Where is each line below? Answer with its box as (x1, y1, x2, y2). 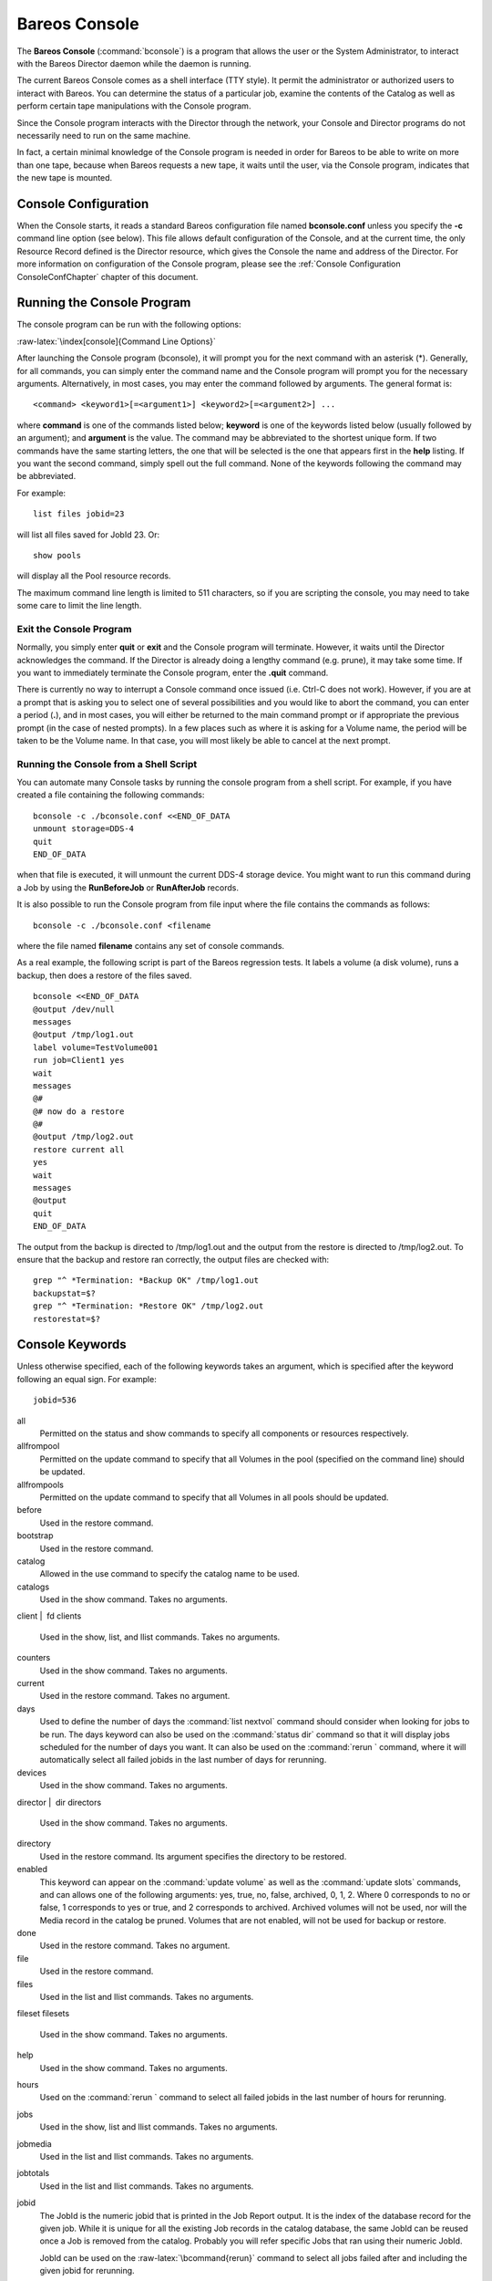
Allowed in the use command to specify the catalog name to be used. (39, 1568, 300, 1579)
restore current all (33, 1144, 125, 1154)
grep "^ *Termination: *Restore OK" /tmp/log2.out (33, 1301, 264, 1311)
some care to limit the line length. (16, 600, 142, 611)
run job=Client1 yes (33, 1055, 125, 1066)
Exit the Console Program (16, 622, 132, 635)
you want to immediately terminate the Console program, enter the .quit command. (16, 667, 329, 678)
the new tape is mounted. (16, 172, 113, 183)
